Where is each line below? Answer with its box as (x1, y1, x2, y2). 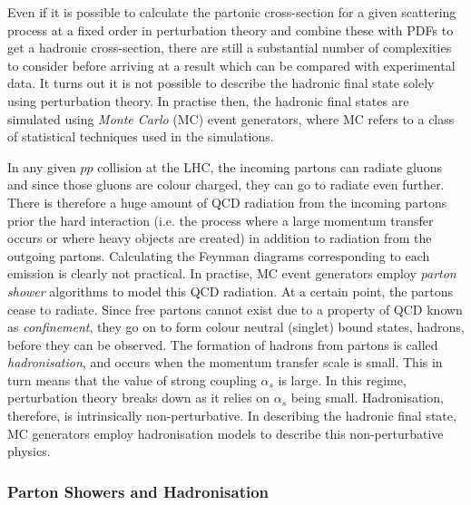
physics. (7, 442, 51, 461)
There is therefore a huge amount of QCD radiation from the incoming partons (7, 192, 447, 211)
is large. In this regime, (278, 370, 407, 389)
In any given (7, 157, 76, 176)
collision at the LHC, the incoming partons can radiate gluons (97, 157, 442, 176)
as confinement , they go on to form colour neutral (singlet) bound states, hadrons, (7, 317, 465, 336)
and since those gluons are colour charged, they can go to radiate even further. (7, 175, 445, 194)
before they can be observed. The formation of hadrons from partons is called (7, 335, 438, 354)
